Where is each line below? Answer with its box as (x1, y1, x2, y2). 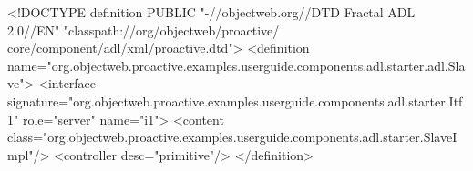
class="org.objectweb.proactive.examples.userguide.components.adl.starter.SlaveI (7, 127, 458, 146)
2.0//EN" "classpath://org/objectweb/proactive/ (7, 20, 280, 39)
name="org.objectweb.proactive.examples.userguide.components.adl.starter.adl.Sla (7, 55, 466, 75)
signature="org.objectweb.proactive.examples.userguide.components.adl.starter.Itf (7, 91, 463, 110)
